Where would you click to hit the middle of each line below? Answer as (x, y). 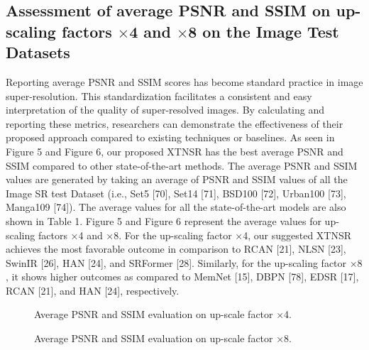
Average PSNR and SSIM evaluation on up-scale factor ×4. (163, 314)
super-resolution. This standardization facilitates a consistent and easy (159, 95)
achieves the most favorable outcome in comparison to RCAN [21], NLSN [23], (176, 249)
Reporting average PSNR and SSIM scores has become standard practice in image (184, 81)
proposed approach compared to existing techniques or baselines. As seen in (170, 137)
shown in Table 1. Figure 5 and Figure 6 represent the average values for (164, 220)
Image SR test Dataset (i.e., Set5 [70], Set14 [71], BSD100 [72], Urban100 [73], (176, 193)
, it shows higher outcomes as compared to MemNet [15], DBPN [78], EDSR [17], (182, 277)
